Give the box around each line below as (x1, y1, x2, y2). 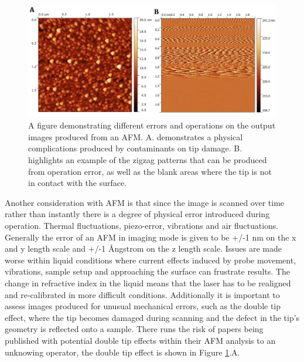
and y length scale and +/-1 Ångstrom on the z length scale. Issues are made (5, 242, 282, 255)
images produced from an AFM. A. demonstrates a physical (28, 130, 243, 143)
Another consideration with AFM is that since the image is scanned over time (5, 196, 285, 208)
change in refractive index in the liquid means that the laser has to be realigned (5, 277, 291, 289)
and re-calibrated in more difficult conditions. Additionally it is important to (5, 288, 280, 300)
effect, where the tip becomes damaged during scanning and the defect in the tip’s (5, 311, 300, 323)
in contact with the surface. (28, 177, 127, 189)
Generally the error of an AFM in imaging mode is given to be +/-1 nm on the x (5, 231, 296, 243)
